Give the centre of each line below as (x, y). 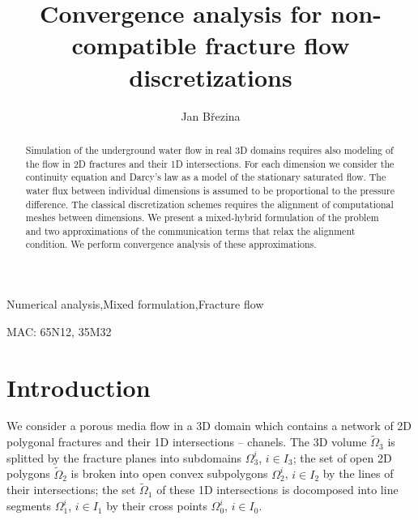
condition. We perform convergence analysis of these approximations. (171, 244)
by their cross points (157, 506)
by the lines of (358, 473)
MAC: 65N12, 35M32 (59, 331)
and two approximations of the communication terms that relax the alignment (190, 230)
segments (29, 506)
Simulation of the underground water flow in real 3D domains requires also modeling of (209, 149)
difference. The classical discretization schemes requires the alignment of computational (209, 204)
